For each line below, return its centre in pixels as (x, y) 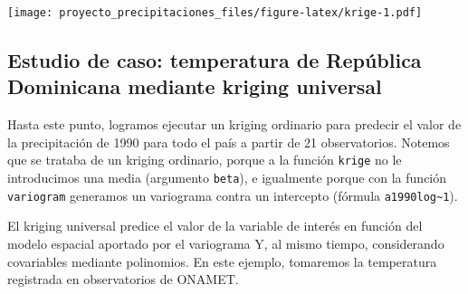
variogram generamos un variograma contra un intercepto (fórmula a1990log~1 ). (233, 195)
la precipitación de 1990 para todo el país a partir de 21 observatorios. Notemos (229, 142)
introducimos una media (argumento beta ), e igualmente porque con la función (227, 178)
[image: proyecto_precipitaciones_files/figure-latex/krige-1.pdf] (215, 13)
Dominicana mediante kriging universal (195, 86)
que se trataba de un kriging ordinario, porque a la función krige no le (205, 160)
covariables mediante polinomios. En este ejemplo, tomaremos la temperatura (222, 261)
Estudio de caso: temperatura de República (215, 60)
